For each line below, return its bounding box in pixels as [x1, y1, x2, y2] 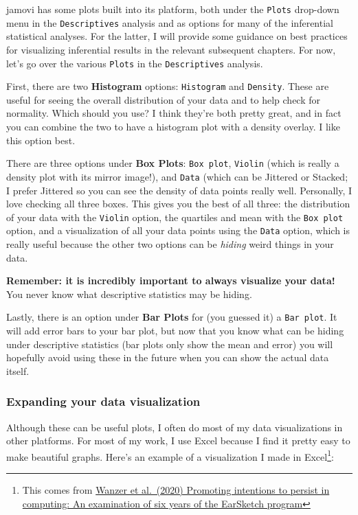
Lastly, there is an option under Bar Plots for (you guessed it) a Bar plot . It [6, 310, 337, 324]
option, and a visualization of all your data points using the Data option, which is [6, 223, 350, 238]
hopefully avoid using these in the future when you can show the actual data [6, 350, 329, 365]
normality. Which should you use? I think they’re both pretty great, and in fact [6, 106, 342, 120]
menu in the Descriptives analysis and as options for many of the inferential [6, 15, 333, 30]
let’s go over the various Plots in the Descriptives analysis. [6, 56, 263, 70]
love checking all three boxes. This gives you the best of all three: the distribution [6, 196, 350, 211]
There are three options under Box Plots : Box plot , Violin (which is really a [6, 156, 339, 170]
